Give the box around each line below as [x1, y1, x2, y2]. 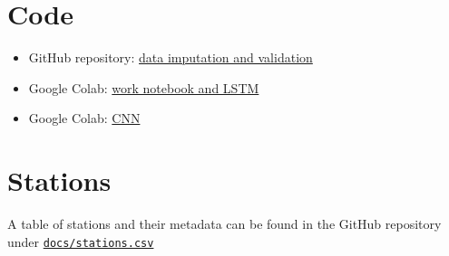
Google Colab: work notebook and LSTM [28, 78, 259, 97]
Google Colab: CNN [28, 109, 141, 128]
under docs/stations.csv [7, 232, 154, 251]
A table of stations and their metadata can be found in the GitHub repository [7, 214, 442, 233]
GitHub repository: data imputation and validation [28, 48, 313, 67]
